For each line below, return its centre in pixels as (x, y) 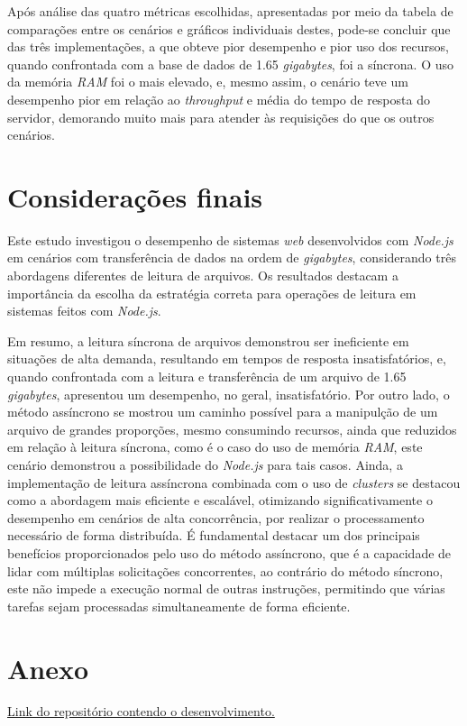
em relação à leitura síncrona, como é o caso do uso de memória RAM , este (215, 447)
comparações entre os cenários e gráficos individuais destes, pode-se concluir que (229, 28)
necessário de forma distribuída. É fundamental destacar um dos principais (214, 535)
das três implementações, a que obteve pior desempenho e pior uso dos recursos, (228, 46)
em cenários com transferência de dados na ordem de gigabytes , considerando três (232, 257)
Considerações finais (135, 196)
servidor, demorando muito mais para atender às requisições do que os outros (221, 117)
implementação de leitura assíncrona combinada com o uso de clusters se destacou (234, 482)
